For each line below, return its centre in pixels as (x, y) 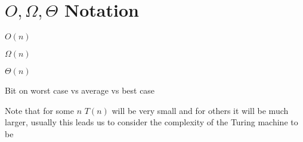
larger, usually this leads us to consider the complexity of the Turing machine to (151, 122)
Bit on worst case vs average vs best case (80, 90)
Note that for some (39, 110)
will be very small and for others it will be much (200, 110)
